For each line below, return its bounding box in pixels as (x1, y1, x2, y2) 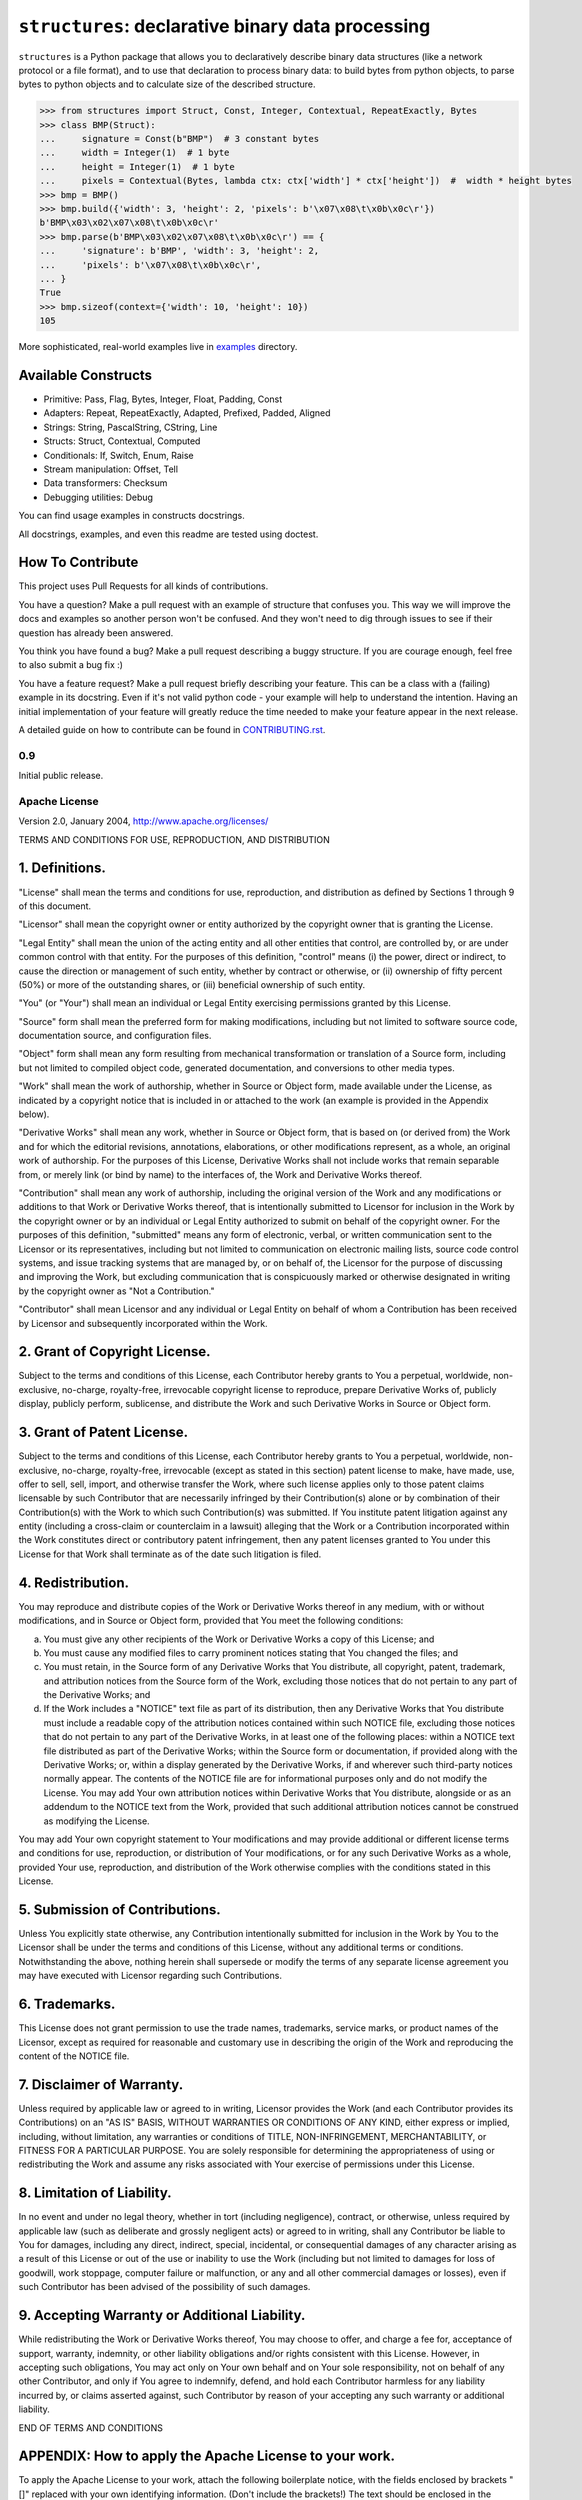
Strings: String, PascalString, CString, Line (43, 421, 218, 433)
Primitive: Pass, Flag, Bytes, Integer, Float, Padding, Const (43, 393, 283, 405)
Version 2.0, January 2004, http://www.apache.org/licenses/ (18, 815, 269, 827)
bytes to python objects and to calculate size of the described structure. (18, 78, 316, 90)
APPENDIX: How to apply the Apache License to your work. (18, 2448, 395, 2465)
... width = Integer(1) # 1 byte (39, 147, 230, 159)
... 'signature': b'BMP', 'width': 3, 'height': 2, (39, 245, 320, 257)
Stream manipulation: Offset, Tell (43, 463, 179, 475)
